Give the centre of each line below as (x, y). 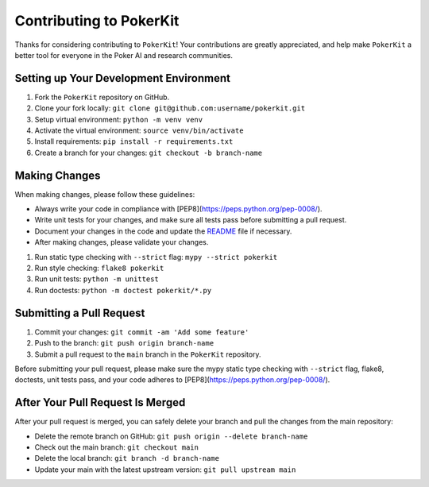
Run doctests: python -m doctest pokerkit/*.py (123, 290)
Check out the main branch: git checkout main (116, 447)
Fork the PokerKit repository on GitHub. (102, 97)
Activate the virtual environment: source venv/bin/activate (139, 130)
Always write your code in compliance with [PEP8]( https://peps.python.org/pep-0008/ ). (178, 209)
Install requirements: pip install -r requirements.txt (134, 141)
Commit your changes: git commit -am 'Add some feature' (142, 332)
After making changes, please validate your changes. (122, 242)
